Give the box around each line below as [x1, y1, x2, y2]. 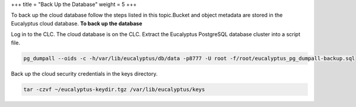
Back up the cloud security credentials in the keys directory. [11, 70, 158, 77]
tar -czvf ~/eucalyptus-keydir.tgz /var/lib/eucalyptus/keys [23, 86, 205, 93]
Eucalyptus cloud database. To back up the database [11, 20, 142, 27]
